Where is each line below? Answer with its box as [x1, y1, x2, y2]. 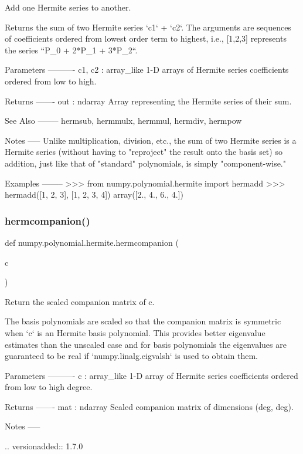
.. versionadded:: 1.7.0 [5, 440, 83, 452]
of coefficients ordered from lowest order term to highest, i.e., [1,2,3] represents [5, 32, 287, 45]
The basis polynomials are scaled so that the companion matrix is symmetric [5, 315, 281, 327]
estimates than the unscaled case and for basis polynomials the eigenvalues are [5, 338, 287, 350]
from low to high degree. [5, 381, 93, 393]
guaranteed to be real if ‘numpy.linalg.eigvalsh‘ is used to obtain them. [5, 350, 258, 362]
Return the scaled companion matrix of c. [5, 295, 155, 307]
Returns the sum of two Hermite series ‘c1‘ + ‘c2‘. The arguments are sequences [5, 21, 291, 33]
